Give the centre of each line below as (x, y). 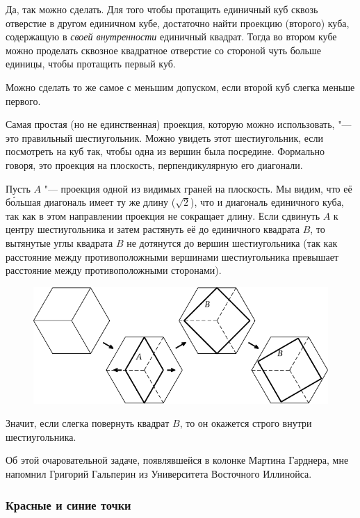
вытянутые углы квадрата (59, 242)
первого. (23, 100)
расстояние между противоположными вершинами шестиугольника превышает (172, 256)
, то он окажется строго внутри (246, 423)
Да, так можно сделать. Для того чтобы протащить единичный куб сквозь (162, 9)
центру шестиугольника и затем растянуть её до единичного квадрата (153, 229)
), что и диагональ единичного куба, (267, 202)
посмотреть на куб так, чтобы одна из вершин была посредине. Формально (165, 151)
